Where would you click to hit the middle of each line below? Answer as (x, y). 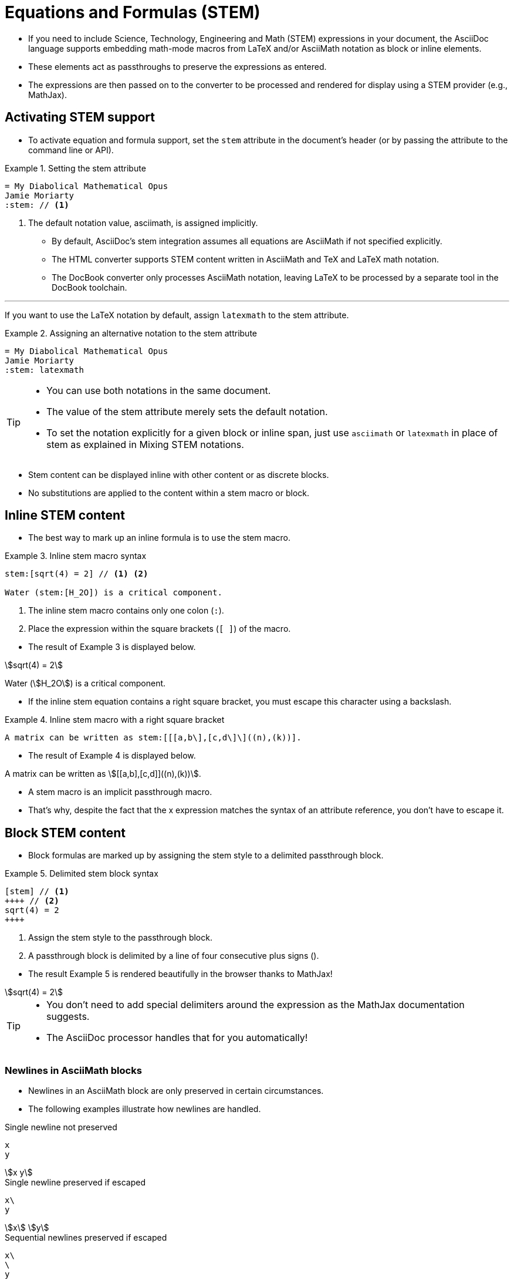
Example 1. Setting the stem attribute (75, 168)
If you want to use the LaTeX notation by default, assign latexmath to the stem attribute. (177, 315)
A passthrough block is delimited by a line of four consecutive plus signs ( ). (174, 956)
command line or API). (71, 150)
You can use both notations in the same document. (159, 390)
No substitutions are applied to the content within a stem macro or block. (169, 493)
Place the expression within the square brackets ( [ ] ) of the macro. (160, 629)
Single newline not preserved (61, 1127)
